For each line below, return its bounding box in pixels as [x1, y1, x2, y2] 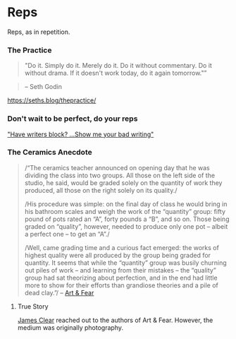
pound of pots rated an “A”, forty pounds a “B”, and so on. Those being [24, 215, 230, 223]
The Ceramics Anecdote [7, 148, 93, 157]
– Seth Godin [24, 83, 62, 91]
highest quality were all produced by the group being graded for [24, 251, 211, 259]
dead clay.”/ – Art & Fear [24, 288, 94, 297]
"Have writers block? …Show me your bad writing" [7, 130, 154, 138]
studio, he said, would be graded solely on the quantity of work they [24, 178, 223, 187]
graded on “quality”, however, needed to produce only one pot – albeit [24, 222, 228, 230]
